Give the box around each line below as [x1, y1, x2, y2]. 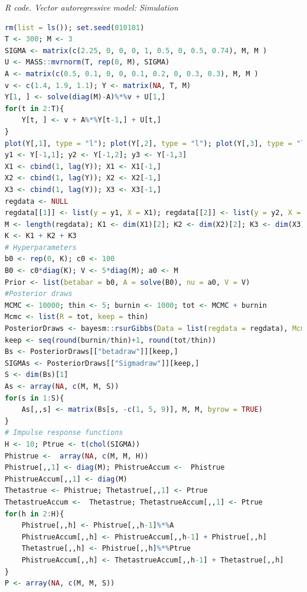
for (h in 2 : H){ [5, 509, 64, 518]
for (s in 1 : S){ [5, 393, 64, 402]
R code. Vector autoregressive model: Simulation [5, 1, 178, 13]
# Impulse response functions [5, 428, 123, 437]
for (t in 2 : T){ [5, 104, 64, 113]
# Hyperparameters [5, 243, 77, 252]
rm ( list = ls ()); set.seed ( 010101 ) [5, 23, 145, 32]
